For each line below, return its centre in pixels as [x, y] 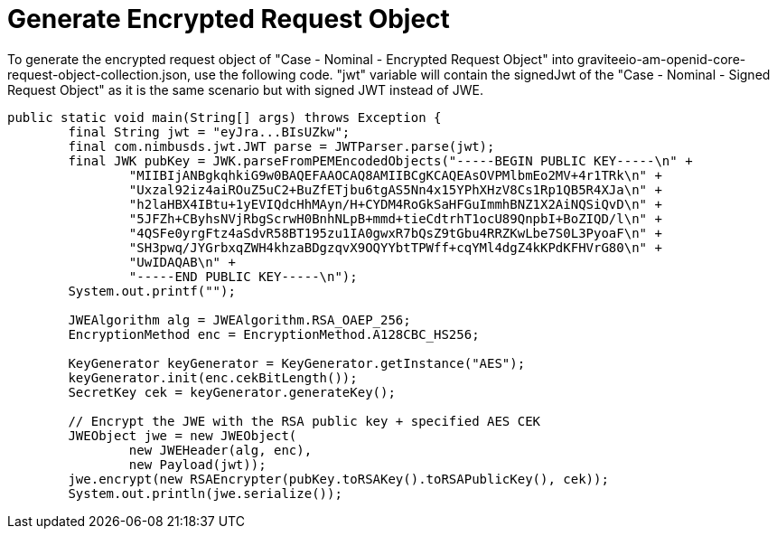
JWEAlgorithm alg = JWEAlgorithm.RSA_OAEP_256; [239, 320]
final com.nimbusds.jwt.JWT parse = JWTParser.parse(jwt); [281, 146]
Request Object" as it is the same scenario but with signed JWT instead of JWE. [245, 89]
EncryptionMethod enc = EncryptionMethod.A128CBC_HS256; [274, 334]
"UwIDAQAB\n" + [182, 262]
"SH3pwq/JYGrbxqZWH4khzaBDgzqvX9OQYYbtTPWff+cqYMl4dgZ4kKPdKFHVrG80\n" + [395, 247]
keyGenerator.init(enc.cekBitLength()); [213, 377]
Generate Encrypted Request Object [229, 19]
